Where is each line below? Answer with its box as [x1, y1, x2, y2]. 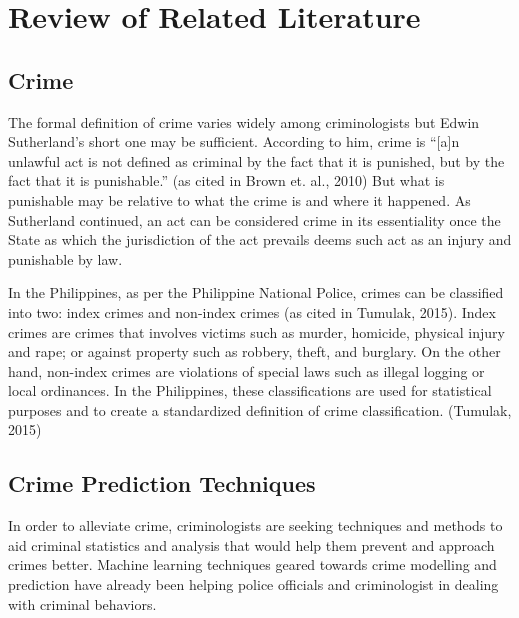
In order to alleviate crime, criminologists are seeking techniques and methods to [8, 515, 503, 536]
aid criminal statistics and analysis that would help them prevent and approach [8, 534, 495, 555]
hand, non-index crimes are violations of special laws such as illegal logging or [8, 360, 485, 381]
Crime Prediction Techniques [8, 468, 316, 499]
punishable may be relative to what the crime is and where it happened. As [8, 189, 471, 210]
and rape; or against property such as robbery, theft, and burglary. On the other [8, 341, 501, 362]
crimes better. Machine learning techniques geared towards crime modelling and [8, 554, 497, 575]
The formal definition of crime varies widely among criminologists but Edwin [8, 111, 480, 132]
